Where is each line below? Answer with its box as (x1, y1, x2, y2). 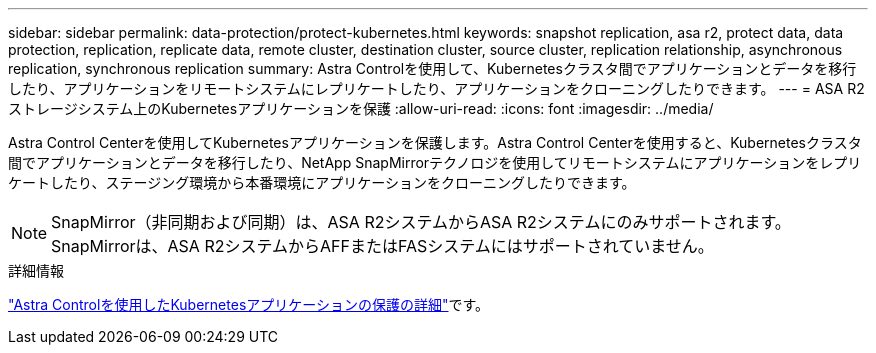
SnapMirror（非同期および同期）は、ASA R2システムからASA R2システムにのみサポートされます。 (51, 212, 791, 232)
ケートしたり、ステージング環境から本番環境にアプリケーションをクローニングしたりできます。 (8, 174, 636, 191)
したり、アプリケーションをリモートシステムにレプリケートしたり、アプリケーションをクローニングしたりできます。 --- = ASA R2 (8, 80, 865, 97)
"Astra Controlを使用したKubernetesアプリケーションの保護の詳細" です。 (8, 296, 490, 313)
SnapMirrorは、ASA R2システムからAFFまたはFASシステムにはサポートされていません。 (51, 236, 714, 256)
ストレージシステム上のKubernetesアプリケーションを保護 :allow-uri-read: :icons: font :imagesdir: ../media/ (8, 100, 714, 117)
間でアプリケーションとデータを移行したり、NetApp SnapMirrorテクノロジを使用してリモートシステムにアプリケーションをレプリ (8, 154, 862, 171)
